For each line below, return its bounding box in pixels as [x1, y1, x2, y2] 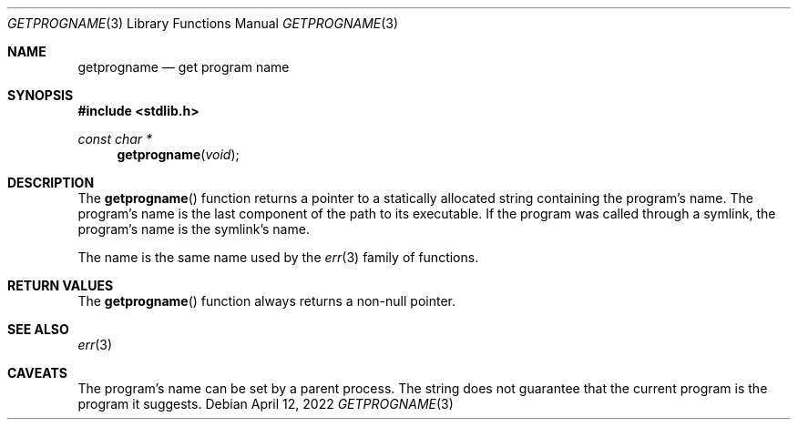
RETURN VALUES [7, 278, 114, 293]
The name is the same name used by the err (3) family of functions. [77, 249, 479, 265]
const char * [77, 131, 153, 147]
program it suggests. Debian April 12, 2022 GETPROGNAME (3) [77, 396, 454, 412]
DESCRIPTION [7, 175, 95, 190]
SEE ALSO [7, 321, 69, 337]
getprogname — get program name [77, 59, 290, 75]
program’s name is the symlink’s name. [77, 221, 310, 237]
